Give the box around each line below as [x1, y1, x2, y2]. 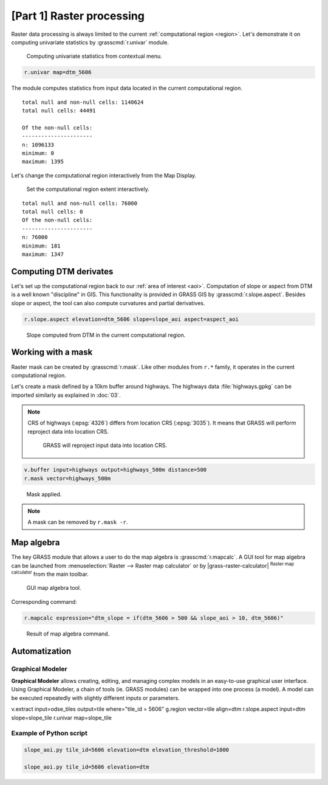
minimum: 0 [22, 150, 55, 157]
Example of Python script [11, 729, 87, 738]
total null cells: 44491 [22, 107, 96, 114]
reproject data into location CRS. [27, 427, 109, 435]
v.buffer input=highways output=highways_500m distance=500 [24, 466, 207, 474]
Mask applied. [26, 490, 62, 498]
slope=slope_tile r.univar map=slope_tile [11, 714, 112, 721]
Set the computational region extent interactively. [26, 185, 150, 193]
